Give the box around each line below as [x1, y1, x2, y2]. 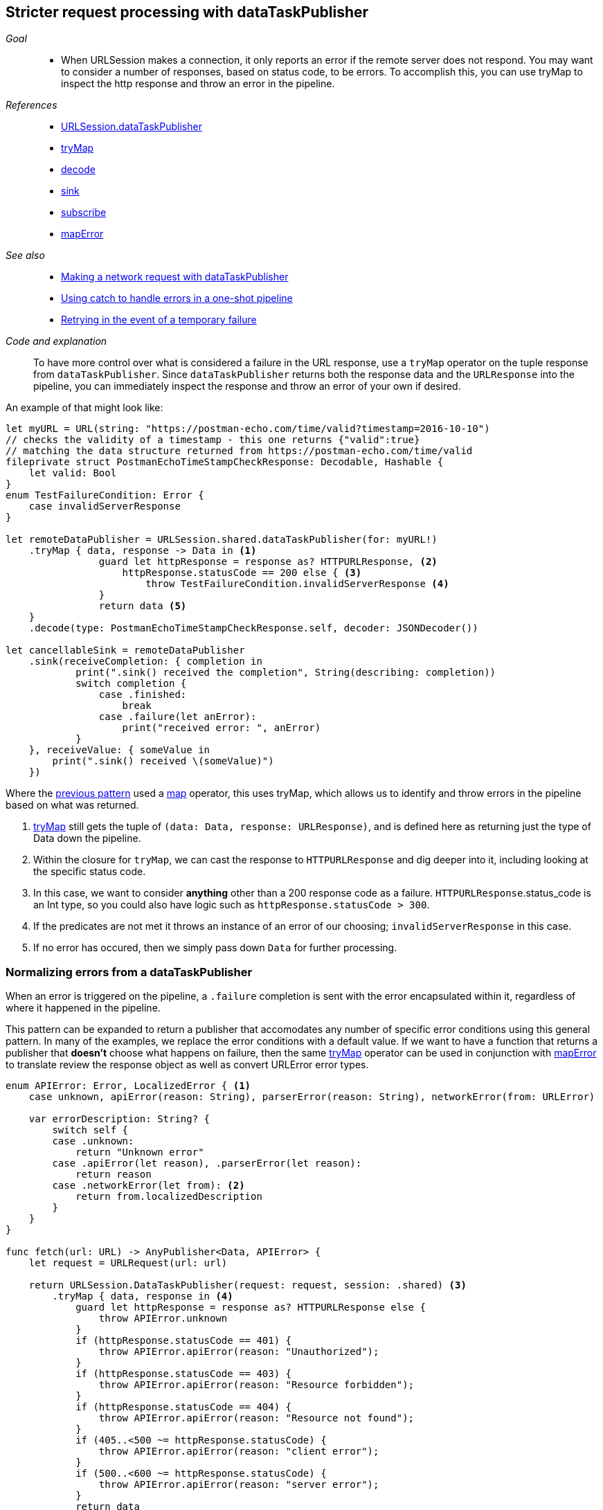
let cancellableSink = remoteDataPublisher [6, 645, 245, 656]
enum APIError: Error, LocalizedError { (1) [6, 1080, 251, 1092]
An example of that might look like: [6, 402, 163, 414]
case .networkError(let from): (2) [52, 1180, 245, 1192]
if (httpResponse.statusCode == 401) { [75, 1335, 292, 1347]
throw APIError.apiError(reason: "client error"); [98, 1446, 379, 1457]
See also [6, 249, 45, 262]
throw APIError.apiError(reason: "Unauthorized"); [98, 1346, 379, 1358]
